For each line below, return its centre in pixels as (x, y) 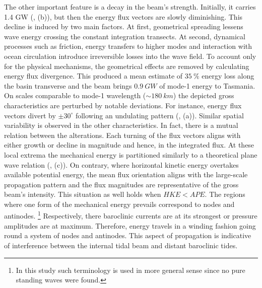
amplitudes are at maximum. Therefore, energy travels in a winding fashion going (130, 225)
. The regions (225, 194)
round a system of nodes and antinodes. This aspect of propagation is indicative (128, 235)
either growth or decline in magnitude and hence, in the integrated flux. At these (129, 145)
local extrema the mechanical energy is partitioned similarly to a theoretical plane (131, 154)
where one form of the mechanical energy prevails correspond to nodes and (119, 204)
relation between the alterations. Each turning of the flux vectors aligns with (122, 135)
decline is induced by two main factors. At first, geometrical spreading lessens (124, 26)
